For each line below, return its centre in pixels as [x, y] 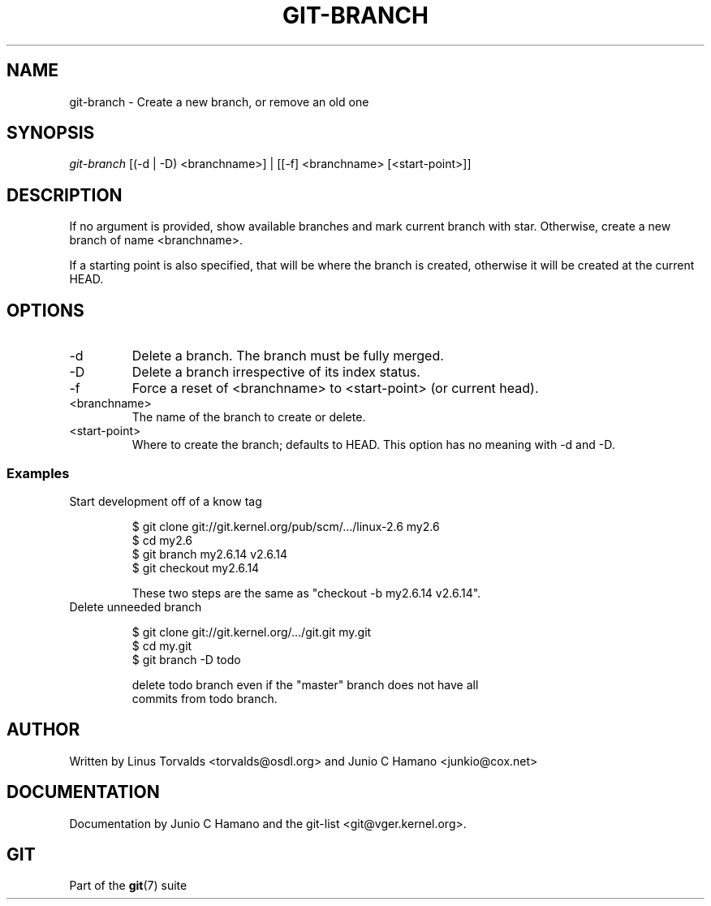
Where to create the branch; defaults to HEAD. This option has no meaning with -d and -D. [373, 445]
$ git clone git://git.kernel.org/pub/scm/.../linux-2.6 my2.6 [286, 526]
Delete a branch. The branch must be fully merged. [288, 356]
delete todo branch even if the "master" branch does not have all [305, 684]
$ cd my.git [162, 645]
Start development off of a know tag [166, 501]
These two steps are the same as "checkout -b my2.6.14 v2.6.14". [306, 593]
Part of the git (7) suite [128, 886]
